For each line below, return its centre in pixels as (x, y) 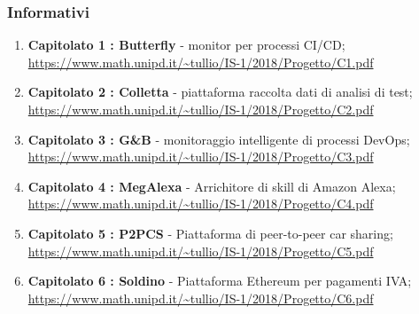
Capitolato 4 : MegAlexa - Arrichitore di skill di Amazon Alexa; (212, 186)
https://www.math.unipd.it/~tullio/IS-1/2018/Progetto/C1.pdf (201, 62)
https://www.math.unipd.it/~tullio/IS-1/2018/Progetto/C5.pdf (201, 251)
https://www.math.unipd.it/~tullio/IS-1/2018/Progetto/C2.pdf (201, 109)
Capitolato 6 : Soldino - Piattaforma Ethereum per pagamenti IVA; (220, 281)
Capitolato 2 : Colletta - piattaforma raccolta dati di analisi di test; (220, 92)
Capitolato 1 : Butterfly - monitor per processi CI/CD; (186, 45)
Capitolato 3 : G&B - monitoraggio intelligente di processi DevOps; (219, 139)
